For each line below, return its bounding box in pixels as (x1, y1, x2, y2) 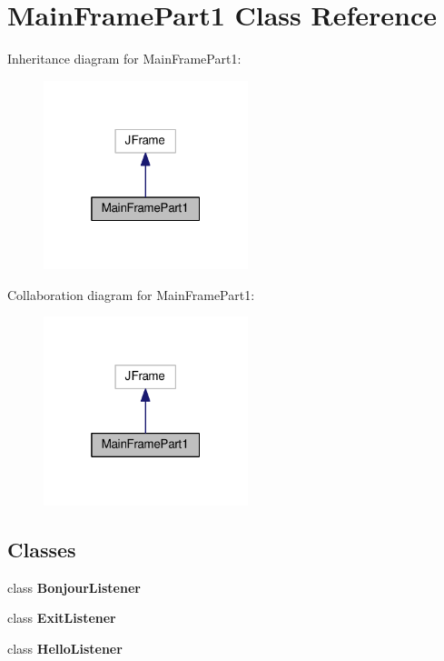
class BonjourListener (7, 577, 141, 596)
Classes (7, 535, 76, 563)
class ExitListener (7, 608, 116, 627)
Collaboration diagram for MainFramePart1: (7, 285, 255, 304)
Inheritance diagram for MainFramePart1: (7, 49, 242, 68)
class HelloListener (7, 638, 123, 657)
